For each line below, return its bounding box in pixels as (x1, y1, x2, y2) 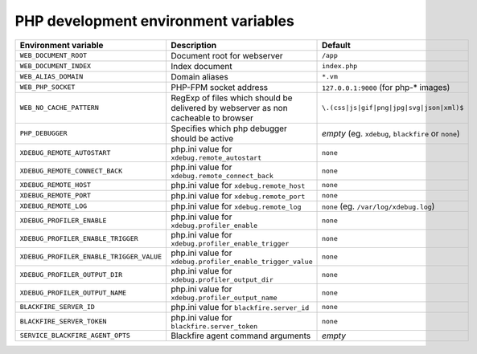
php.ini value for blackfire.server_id (170, 301, 310, 312)
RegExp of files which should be (170, 92, 293, 104)
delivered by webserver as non (170, 102, 289, 113)
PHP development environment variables (14, 12, 295, 30)
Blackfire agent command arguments (170, 330, 311, 341)
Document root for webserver (170, 50, 283, 61)
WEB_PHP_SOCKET (19, 83, 76, 92)
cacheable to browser (170, 112, 253, 124)
